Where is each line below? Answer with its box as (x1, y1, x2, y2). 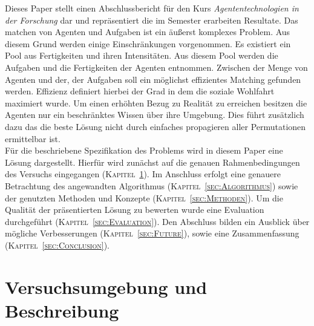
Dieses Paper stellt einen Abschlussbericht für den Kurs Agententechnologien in (5, 2, 299, 14)
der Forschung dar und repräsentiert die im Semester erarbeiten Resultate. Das (5, 13, 298, 26)
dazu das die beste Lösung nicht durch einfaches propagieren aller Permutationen (5, 120, 306, 132)
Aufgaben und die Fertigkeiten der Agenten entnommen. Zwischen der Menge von (5, 60, 308, 73)
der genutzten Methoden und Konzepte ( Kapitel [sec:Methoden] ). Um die (5, 191, 283, 204)
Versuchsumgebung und (5, 274, 208, 299)
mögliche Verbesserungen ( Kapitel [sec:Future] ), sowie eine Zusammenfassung (5, 227, 299, 240)
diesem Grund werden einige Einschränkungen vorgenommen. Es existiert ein (5, 37, 291, 50)
